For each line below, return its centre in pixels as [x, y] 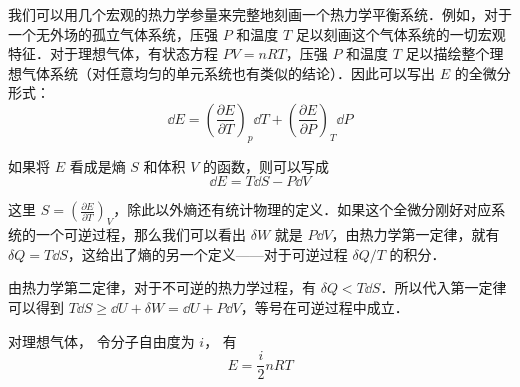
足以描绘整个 [447, 53]
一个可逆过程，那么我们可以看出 [140, 234]
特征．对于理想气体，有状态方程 [113, 53]
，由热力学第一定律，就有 [415, 234]
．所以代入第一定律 [443, 287]
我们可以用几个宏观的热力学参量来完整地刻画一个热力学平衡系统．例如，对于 [260, 14]
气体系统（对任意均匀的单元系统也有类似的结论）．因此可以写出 [228, 72]
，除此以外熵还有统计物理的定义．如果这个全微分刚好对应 [302, 209]
